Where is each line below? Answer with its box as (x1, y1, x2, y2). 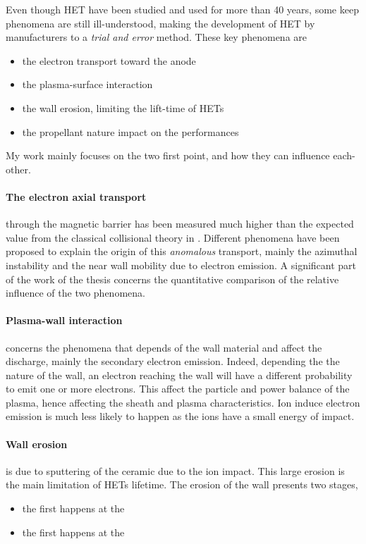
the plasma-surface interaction (22, 77, 153, 92)
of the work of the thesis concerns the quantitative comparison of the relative (6, 271, 339, 286)
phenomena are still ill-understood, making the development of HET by (6, 16, 315, 30)
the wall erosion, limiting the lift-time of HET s (22, 100, 224, 115)
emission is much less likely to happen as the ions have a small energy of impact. (6, 409, 355, 424)
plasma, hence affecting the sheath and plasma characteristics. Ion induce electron (6, 395, 360, 409)
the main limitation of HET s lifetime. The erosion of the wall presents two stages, (6, 477, 358, 492)
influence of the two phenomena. (6, 285, 145, 300)
